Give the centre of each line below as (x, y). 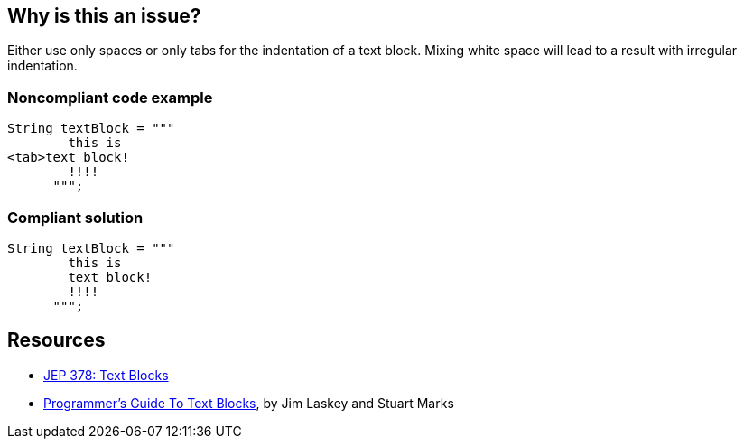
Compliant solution (75, 217)
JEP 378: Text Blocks (106, 375)
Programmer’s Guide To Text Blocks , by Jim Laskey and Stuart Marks (249, 403)
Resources (56, 340)
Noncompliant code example (110, 97)
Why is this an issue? (104, 16)
